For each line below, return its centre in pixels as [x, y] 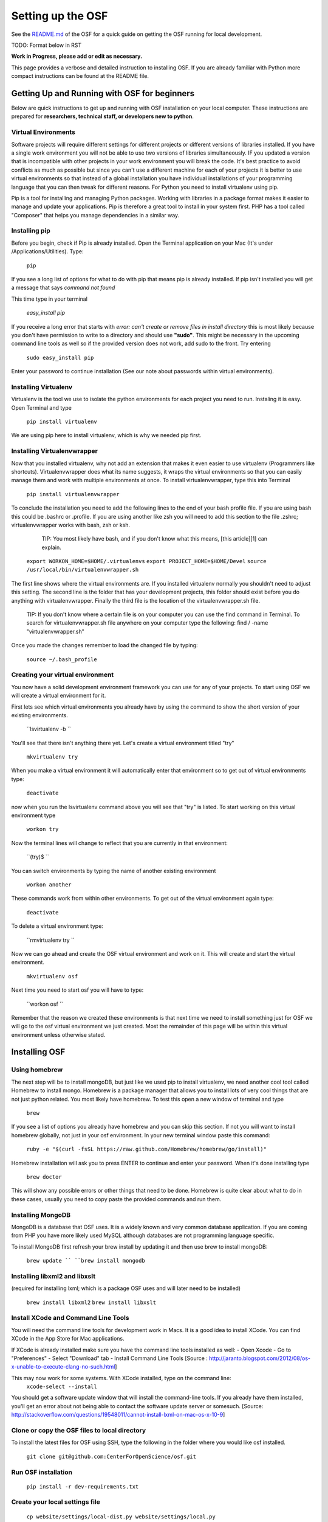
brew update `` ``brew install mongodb [86, 1261]
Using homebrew [37, 1070]
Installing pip [31, 231]
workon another [49, 885]
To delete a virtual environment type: [57, 926]
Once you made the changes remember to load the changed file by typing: [104, 645]
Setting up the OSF [60, 16]
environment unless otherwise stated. [58, 1034]
